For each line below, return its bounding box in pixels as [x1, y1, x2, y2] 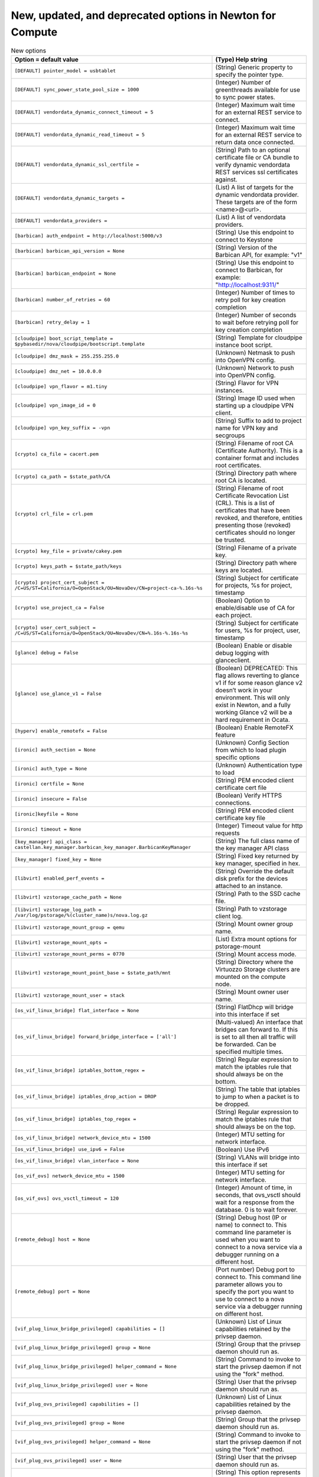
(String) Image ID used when [215, 393, 295, 402]
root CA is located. [215, 476, 267, 484]
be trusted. [215, 535, 246, 544]
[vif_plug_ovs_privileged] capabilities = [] [14, 1401, 139, 1407]
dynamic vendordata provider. [215, 190, 299, 199]
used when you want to [215, 1235, 281, 1244]
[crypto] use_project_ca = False [14, 604, 105, 611]
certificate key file [215, 814, 266, 822]
